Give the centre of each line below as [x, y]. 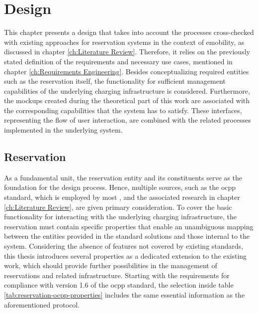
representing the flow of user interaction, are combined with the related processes [128, 120]
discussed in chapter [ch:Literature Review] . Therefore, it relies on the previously [127, 52]
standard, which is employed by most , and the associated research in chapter [122, 197]
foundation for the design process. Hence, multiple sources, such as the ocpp [120, 187]
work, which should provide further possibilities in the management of [111, 265]
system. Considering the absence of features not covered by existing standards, [124, 246]
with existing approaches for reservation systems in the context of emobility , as [124, 42]
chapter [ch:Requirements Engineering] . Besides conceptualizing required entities [127, 71]
